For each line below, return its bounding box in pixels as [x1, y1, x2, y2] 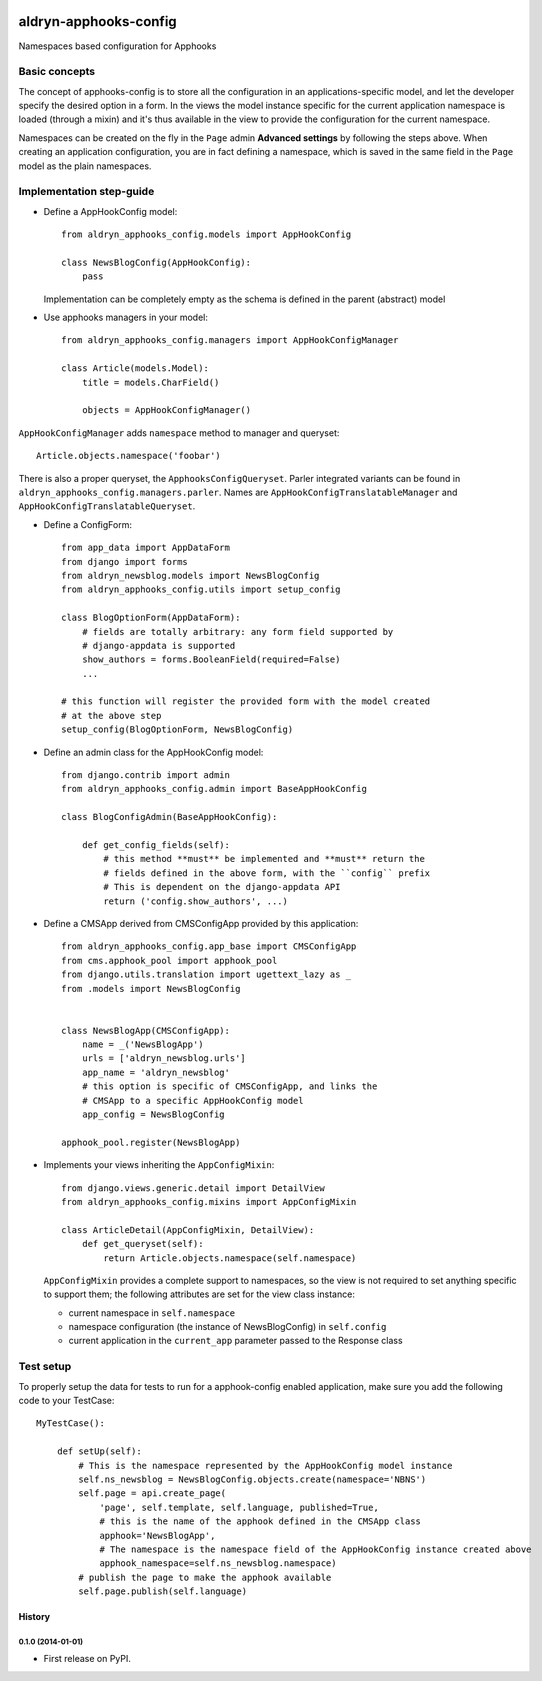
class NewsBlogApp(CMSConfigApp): [61, 1025, 230, 1036]
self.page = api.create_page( [78, 1488, 227, 1499]
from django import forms [61, 556, 189, 567]
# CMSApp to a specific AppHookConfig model [81, 1095, 304, 1106]
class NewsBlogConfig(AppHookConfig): [61, 256, 252, 268]
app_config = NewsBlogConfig [81, 1109, 225, 1120]
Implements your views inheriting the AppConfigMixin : [43, 1159, 275, 1171]
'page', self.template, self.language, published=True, [99, 1501, 379, 1513]
